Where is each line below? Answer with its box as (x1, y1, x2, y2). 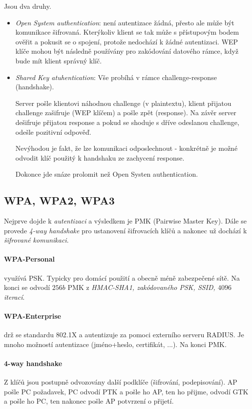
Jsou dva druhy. (4, 1, 51, 11)
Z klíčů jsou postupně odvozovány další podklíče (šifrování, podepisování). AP (4, 377, 237, 387)
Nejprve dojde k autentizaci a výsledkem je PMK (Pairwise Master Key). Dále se (4, 216, 247, 226)
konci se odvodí (4, 282, 50, 292)
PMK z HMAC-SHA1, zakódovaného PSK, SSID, (67, 282, 215, 292)
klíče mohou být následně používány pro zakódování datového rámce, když (15, 46, 239, 56)
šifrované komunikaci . (4, 235, 69, 245)
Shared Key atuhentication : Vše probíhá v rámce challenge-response (15, 72, 217, 82)
